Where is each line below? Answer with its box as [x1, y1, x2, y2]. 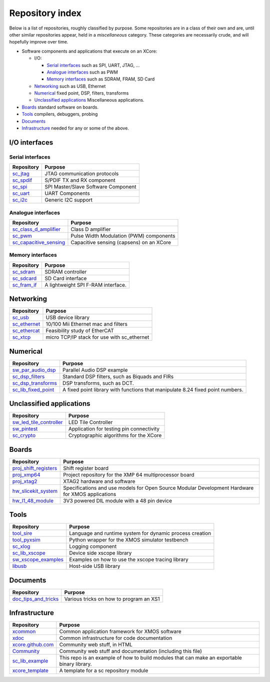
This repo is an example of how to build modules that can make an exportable [59, 654, 242, 661]
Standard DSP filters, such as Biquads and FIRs [62, 373, 174, 380]
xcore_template [12, 667, 48, 674]
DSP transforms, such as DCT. [62, 379, 134, 386]
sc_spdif [12, 177, 32, 184]
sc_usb [12, 314, 29, 321]
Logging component [69, 543, 117, 550]
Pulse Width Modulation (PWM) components [70, 232, 175, 239]
